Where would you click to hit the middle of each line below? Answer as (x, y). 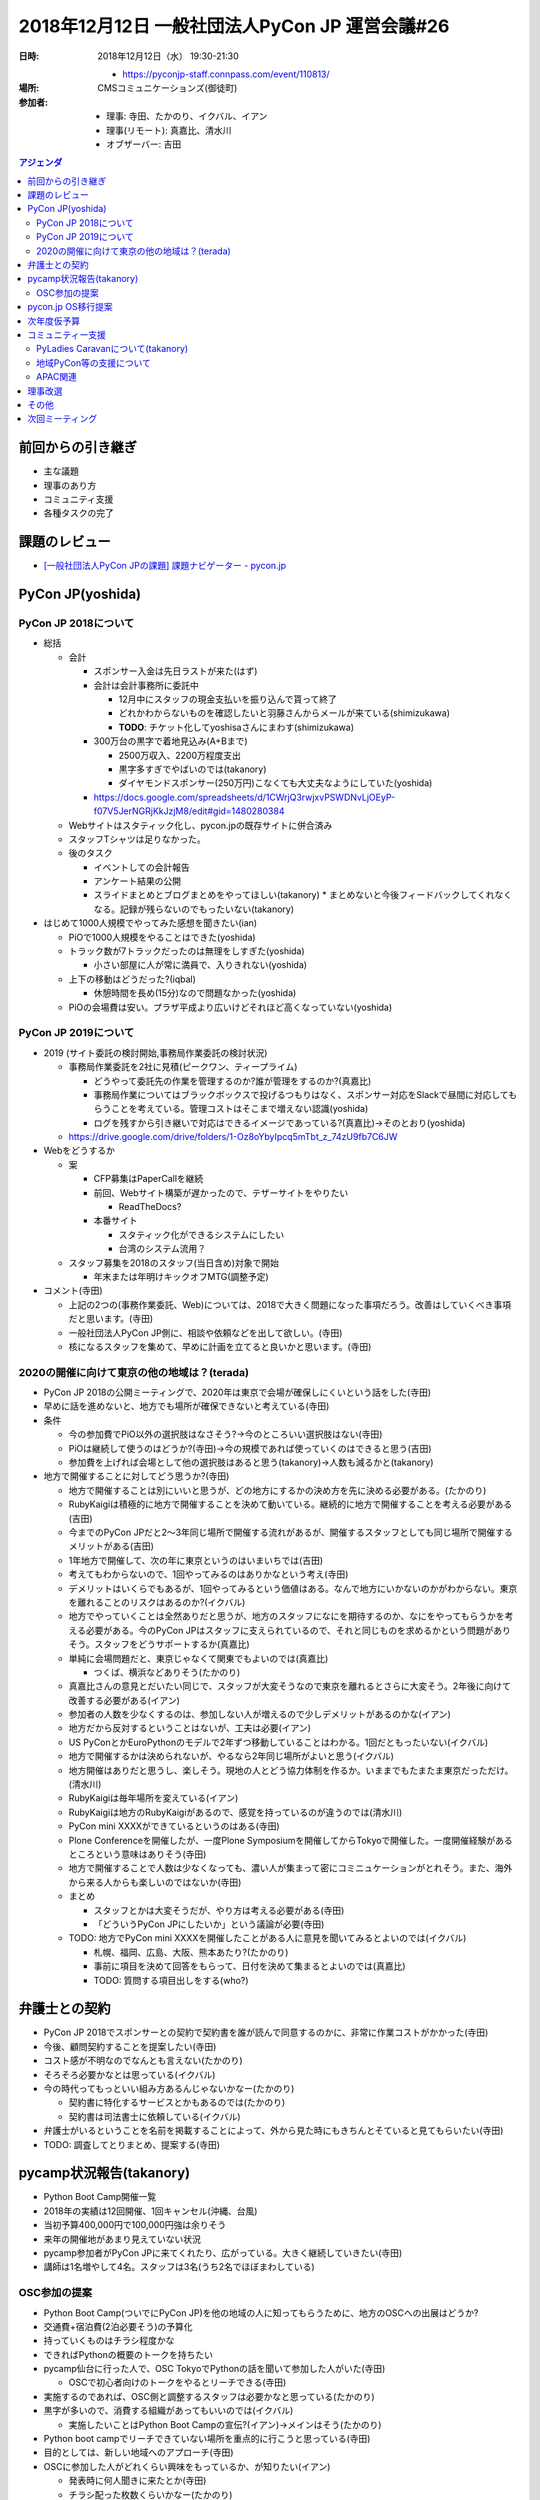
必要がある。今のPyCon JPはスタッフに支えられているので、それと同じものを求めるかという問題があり (298, 1630)
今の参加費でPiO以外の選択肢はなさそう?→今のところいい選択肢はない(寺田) (225, 1434)
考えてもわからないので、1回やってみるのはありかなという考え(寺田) (208, 1574)
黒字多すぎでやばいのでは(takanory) (192, 769)
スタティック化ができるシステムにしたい (201, 1234)
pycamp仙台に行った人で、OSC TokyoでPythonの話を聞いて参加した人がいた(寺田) (214, 2369)
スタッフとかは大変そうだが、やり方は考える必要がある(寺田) (219, 1910)
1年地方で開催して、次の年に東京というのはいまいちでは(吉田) (196, 1560)
